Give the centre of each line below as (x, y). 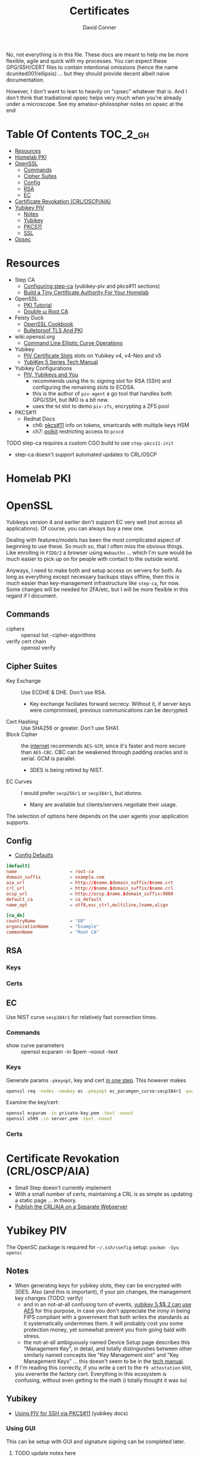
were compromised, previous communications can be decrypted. (109, 710)
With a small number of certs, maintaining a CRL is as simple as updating (103, 1194)
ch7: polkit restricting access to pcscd (78, 431)
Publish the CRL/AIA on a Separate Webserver (71, 1206)
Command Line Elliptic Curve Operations (73, 342)
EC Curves (19, 781)
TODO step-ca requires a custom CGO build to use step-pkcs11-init (90, 443)
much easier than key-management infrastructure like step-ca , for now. (93, 583)
